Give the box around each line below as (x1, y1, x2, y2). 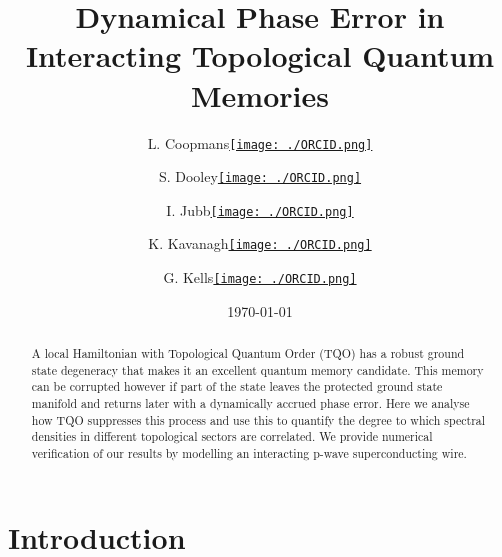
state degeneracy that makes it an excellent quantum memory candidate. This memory (31, 361, 484, 378)
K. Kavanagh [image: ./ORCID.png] (148, 233, 372, 254)
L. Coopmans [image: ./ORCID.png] (147, 132, 373, 153)
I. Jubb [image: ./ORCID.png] (166, 199, 354, 220)
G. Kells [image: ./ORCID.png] (163, 267, 357, 288)
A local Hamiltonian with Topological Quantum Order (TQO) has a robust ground (31, 345, 465, 362)
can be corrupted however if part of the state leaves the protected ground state (31, 378, 443, 395)
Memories (191, 74, 329, 115)
